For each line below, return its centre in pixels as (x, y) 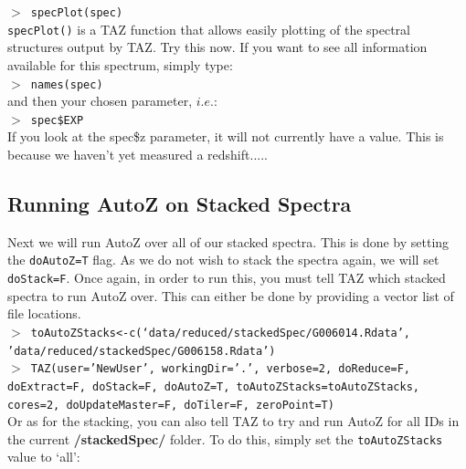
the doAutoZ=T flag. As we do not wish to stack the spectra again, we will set (223, 260)
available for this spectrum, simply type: (120, 64)
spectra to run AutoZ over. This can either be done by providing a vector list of (231, 295)
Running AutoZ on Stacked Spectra (180, 203)
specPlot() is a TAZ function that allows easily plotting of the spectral (209, 29)
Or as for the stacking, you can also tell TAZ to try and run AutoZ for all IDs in (233, 421)
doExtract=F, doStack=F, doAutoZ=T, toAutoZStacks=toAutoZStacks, (214, 386)
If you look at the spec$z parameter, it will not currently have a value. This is (226, 136)
